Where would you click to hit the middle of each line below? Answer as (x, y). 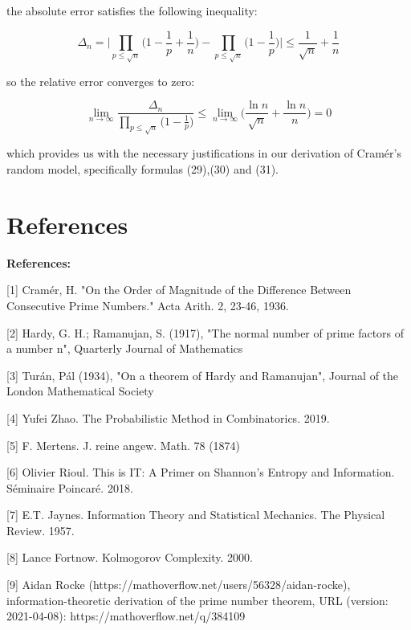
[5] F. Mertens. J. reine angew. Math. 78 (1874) (124, 445)
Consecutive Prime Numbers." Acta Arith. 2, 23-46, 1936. (148, 305)
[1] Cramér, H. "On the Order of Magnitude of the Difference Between (179, 290)
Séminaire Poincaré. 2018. (70, 487)
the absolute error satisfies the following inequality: (132, 10)
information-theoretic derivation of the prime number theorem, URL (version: (197, 600)
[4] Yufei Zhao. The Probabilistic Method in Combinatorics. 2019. (168, 417)
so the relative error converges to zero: (101, 81)
